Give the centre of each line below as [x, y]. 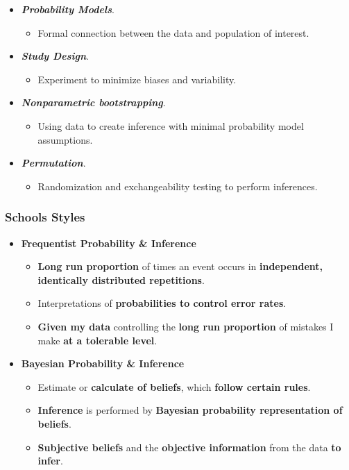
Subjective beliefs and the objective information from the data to [189, 447]
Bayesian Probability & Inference [103, 363]
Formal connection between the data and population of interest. [173, 32]
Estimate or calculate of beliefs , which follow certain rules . [174, 386]
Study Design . [55, 56]
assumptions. [65, 139]
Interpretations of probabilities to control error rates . [162, 303]
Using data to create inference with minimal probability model [171, 125]
